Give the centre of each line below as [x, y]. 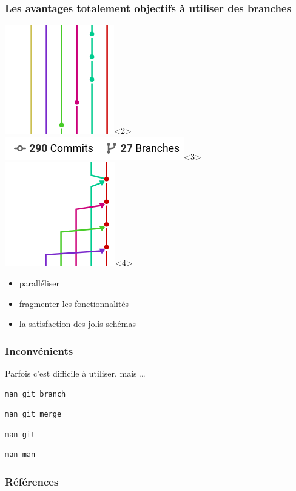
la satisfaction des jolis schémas [77, 324]
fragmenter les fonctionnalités [74, 303]
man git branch [35, 394]
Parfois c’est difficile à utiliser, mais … [75, 373]
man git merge [33, 414]
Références [32, 481]
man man [20, 455]
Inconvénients [39, 350]
